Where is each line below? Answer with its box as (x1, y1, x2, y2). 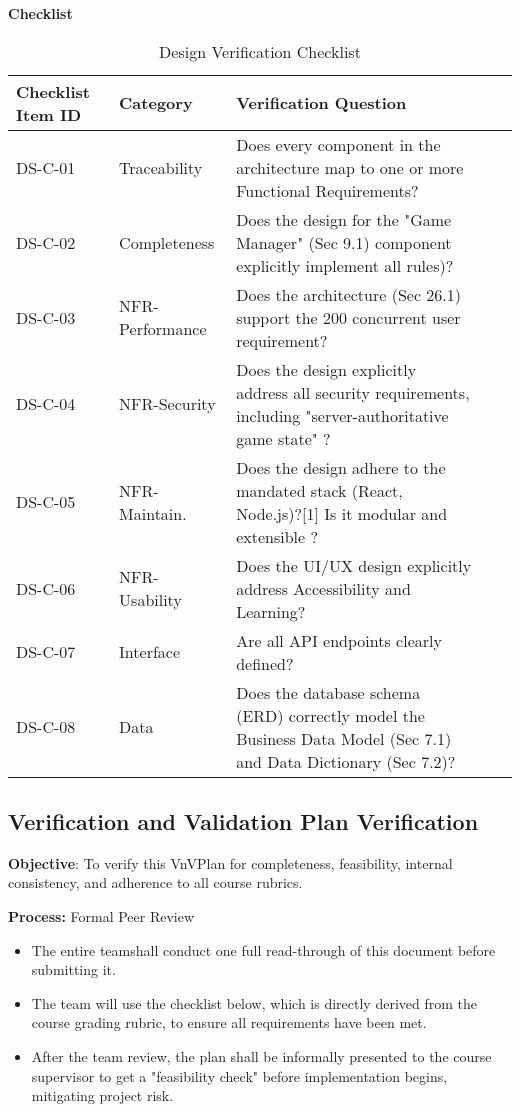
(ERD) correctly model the (236, 703, 425, 727)
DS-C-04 (16, 392, 76, 416)
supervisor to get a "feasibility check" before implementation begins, (31, 1065, 448, 1086)
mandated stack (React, (236, 478, 403, 502)
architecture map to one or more (236, 155, 464, 179)
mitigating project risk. (31, 1085, 174, 1106)
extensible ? (236, 524, 319, 548)
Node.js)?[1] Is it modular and (236, 501, 448, 525)
